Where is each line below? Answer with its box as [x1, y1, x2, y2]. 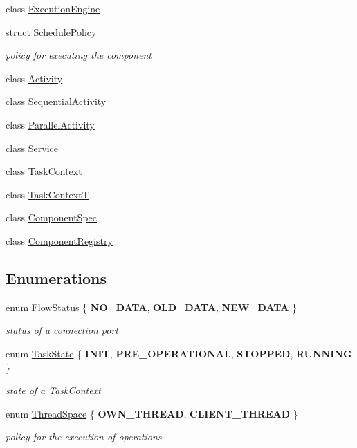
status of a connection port [6, 323, 118, 337]
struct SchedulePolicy [6, 24, 97, 39]
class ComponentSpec [6, 210, 97, 225]
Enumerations [6, 267, 107, 288]
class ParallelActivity [6, 117, 95, 131]
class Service [6, 140, 59, 155]
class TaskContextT [6, 187, 89, 201]
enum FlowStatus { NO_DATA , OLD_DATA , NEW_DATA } [6, 299, 297, 314]
